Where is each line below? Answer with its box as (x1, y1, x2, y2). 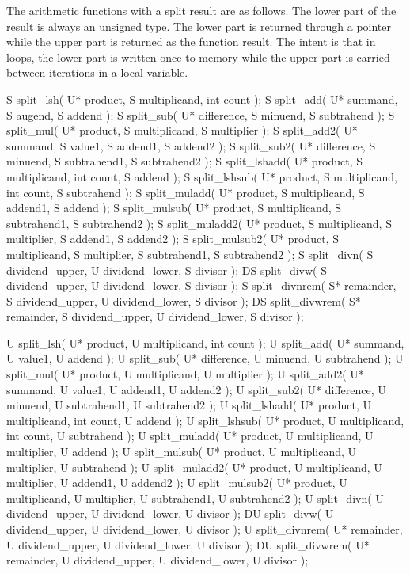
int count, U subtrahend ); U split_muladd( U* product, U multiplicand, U (6, 428, 374, 444)
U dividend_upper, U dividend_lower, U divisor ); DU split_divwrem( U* (6, 536, 370, 553)
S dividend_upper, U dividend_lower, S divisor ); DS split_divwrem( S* (6, 292, 361, 309)
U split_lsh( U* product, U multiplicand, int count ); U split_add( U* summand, (6, 334, 404, 351)
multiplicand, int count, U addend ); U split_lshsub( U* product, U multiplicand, (6, 412, 404, 428)
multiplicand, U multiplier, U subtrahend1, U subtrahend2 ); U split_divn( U (6, 489, 384, 506)
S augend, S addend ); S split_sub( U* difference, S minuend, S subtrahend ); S (6, 106, 395, 123)
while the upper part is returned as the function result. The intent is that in (6, 33, 376, 50)
